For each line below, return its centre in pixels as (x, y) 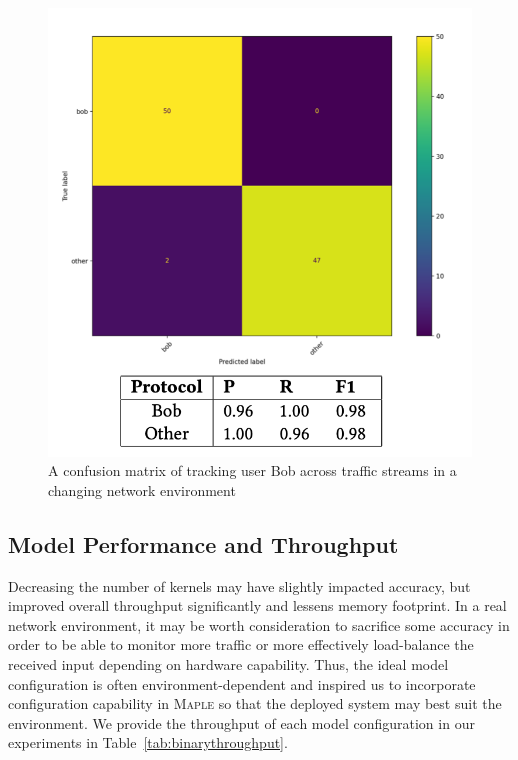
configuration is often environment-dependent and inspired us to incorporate (242, 683)
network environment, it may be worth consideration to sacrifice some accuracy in (259, 624)
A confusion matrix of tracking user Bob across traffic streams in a (252, 470)
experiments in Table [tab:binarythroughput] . (148, 742)
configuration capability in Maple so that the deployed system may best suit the (255, 703)
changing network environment (142, 489)
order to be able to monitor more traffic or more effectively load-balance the (241, 644)
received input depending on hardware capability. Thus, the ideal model (228, 663)
